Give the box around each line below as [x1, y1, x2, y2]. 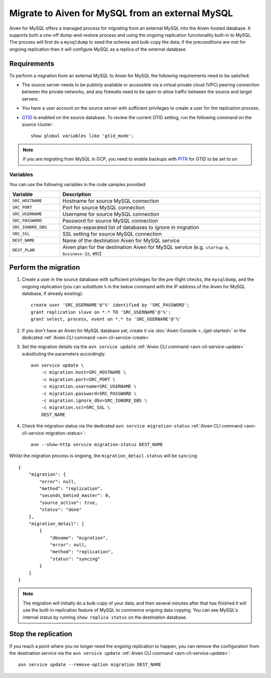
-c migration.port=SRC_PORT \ [41, 376, 115, 382]
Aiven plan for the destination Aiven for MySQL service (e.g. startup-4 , [62, 243, 229, 250]
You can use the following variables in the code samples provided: [9, 182, 147, 188]
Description [62, 191, 91, 198]
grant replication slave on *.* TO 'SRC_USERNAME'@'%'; [31, 309, 171, 315]
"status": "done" [39, 507, 82, 513]
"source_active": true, [39, 499, 98, 505]
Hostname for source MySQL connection [62, 197, 159, 204]
